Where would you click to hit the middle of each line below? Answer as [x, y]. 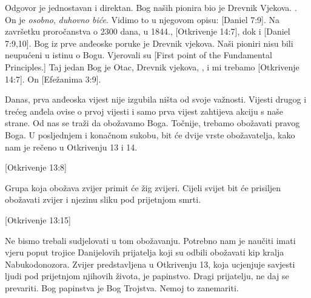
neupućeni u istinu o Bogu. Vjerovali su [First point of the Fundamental [139, 55]
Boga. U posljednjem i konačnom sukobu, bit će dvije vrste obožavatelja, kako [150, 134]
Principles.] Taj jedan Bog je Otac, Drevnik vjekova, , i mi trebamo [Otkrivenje [152, 66]
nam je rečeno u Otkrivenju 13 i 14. [71, 147]
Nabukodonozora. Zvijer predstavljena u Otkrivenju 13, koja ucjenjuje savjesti [150, 264]
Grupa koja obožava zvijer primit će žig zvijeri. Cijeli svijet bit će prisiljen [143, 187]
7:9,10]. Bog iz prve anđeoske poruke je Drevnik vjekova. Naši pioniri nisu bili [149, 43]
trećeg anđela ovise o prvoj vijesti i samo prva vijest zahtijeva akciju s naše [144, 111]
